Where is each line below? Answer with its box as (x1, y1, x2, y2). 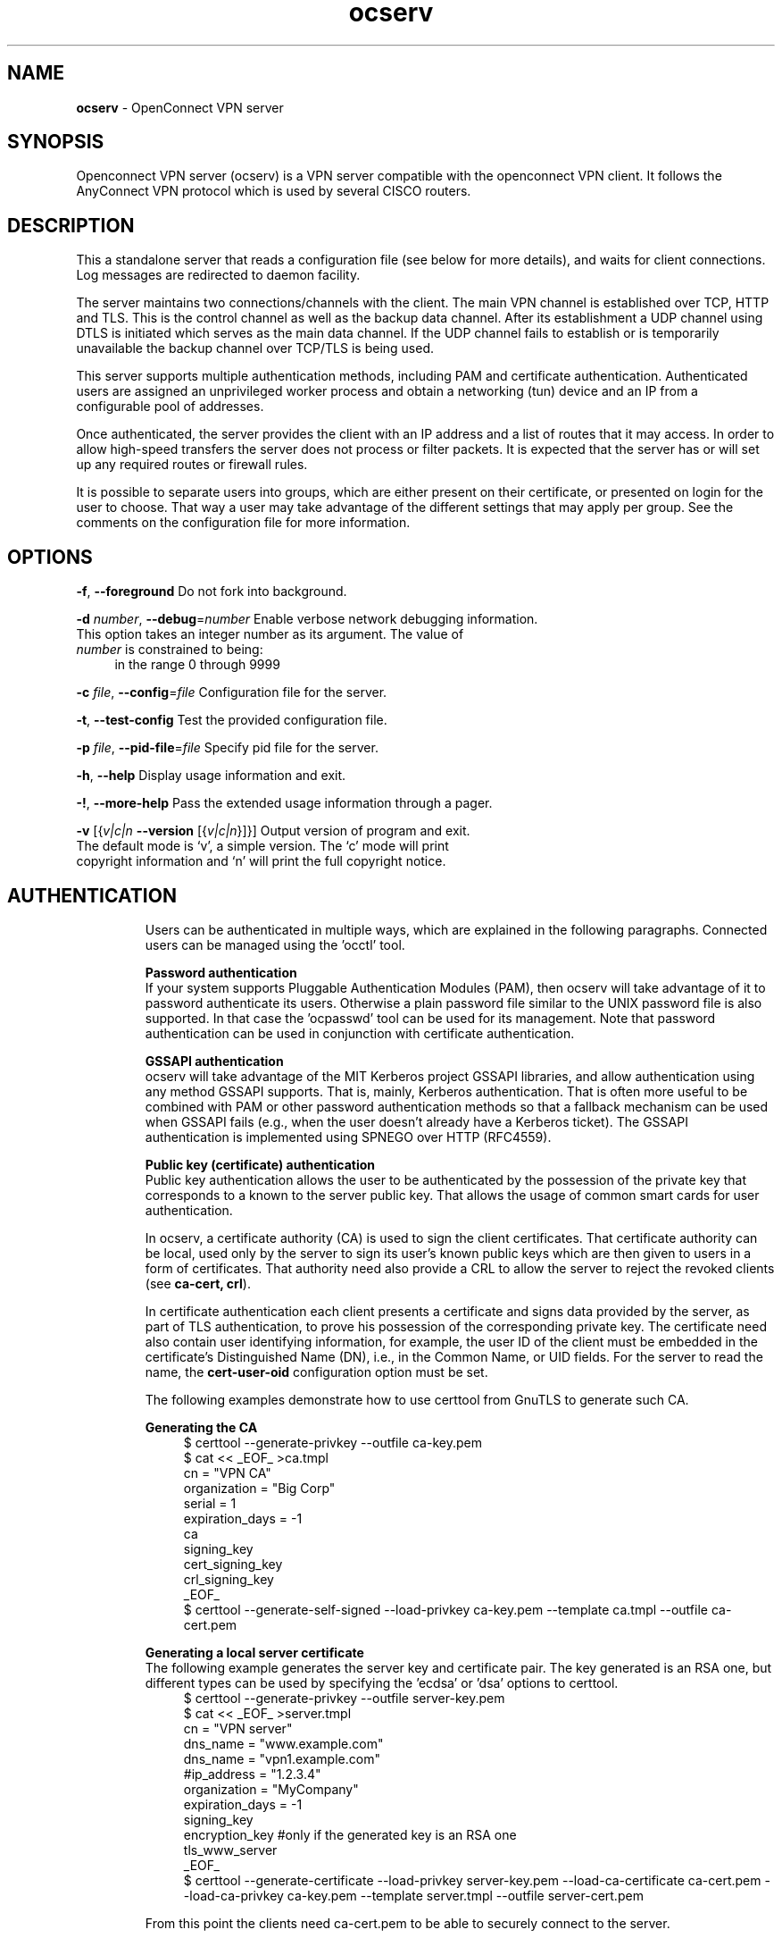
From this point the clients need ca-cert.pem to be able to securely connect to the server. (145, 1915, 670, 1931)
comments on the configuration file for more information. (76, 515, 411, 531)
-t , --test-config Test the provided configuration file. (76, 712, 387, 728)
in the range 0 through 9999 (114, 657, 280, 673)
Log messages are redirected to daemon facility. (76, 267, 361, 283)
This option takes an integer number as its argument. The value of (76, 626, 464, 642)
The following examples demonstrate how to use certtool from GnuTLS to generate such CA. (145, 1391, 689, 1407)
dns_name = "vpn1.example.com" (183, 1750, 380, 1766)
